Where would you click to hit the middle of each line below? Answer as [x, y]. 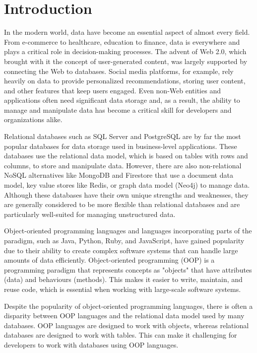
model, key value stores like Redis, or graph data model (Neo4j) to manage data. [127, 185]
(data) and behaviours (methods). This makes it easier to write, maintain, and [123, 279]
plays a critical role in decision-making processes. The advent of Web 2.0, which [125, 51]
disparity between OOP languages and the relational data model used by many [124, 316]
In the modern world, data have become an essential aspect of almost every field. [127, 32]
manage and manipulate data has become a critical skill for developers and [118, 109]
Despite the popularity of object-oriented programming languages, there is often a [128, 306]
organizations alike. [33, 119]
